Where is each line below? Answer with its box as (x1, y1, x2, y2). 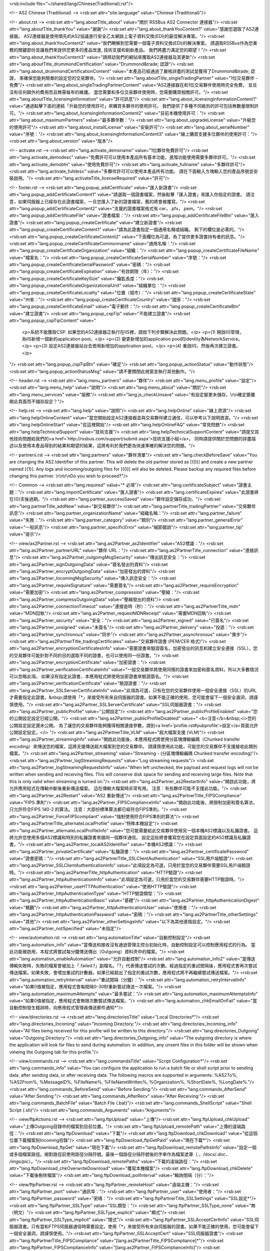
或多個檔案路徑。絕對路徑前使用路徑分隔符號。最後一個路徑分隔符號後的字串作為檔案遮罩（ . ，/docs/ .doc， (9, 1151, 230, 1157)
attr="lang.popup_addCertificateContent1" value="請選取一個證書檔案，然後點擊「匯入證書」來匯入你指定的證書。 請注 (9, 192, 255, 198)
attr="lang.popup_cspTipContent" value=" (9, 318, 96, 324)
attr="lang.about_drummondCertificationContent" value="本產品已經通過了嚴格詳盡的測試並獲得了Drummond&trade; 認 (9, 68, 255, 74)
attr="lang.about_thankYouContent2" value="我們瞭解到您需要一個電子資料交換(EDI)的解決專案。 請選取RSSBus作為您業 (9, 40, 257, 46)
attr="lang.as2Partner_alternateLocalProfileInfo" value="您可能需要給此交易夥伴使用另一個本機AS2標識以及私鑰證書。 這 (9, 827, 258, 833)
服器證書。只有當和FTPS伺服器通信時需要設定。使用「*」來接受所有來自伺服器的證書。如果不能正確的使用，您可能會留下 (9, 1223, 259, 1229)
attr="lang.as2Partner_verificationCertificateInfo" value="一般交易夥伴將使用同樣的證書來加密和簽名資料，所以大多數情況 (9, 666, 259, 673)
